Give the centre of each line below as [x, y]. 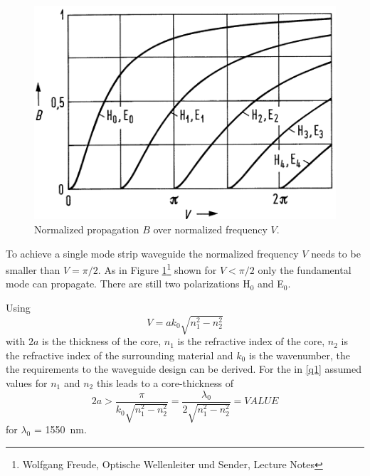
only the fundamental [305, 269]
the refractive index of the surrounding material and [120, 355]
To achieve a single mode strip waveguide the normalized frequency [152, 253]
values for [27, 382]
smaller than [33, 269]
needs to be [336, 253]
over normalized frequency [210, 229]
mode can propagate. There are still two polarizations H [128, 284]
